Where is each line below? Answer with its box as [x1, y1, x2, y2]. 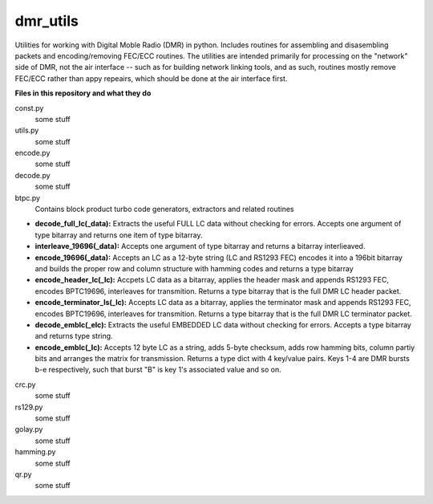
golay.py [14, 425, 43, 434]
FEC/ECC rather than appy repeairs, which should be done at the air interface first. [14, 73, 288, 83]
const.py [14, 103, 44, 112]
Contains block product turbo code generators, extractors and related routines [34, 205, 294, 214]
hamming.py [14, 447, 56, 457]
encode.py [14, 148, 51, 158]
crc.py [14, 380, 36, 389]
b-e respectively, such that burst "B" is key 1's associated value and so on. [34, 365, 282, 375]
